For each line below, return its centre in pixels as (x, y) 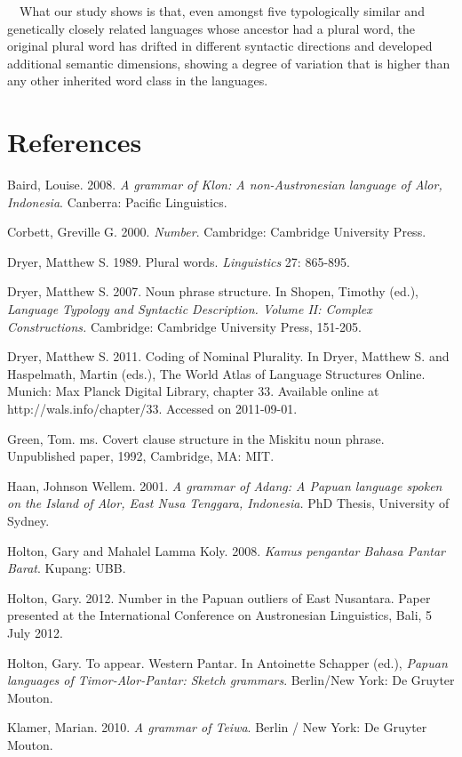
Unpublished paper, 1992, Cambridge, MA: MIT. (141, 456)
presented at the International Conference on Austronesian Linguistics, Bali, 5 (220, 615)
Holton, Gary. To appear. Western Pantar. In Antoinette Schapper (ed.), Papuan (227, 662)
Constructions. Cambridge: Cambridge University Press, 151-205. (185, 326)
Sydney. (28, 520)
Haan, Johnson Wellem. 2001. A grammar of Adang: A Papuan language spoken (225, 485)
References (75, 142)
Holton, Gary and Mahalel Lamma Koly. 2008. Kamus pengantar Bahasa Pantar (226, 550)
